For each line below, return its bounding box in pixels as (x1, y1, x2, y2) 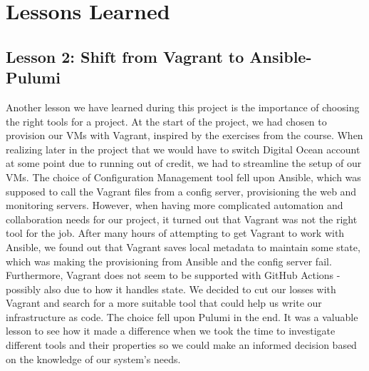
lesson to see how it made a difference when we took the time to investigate (6, 323, 336, 338)
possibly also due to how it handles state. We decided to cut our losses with (6, 281, 336, 296)
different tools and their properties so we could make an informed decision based (6, 337, 357, 352)
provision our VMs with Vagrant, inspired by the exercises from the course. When (6, 128, 363, 143)
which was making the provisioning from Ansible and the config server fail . (6, 253, 332, 268)
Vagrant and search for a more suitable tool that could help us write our (6, 295, 322, 310)
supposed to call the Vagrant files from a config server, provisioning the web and (6, 183, 357, 198)
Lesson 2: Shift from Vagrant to (6, 45, 244, 67)
